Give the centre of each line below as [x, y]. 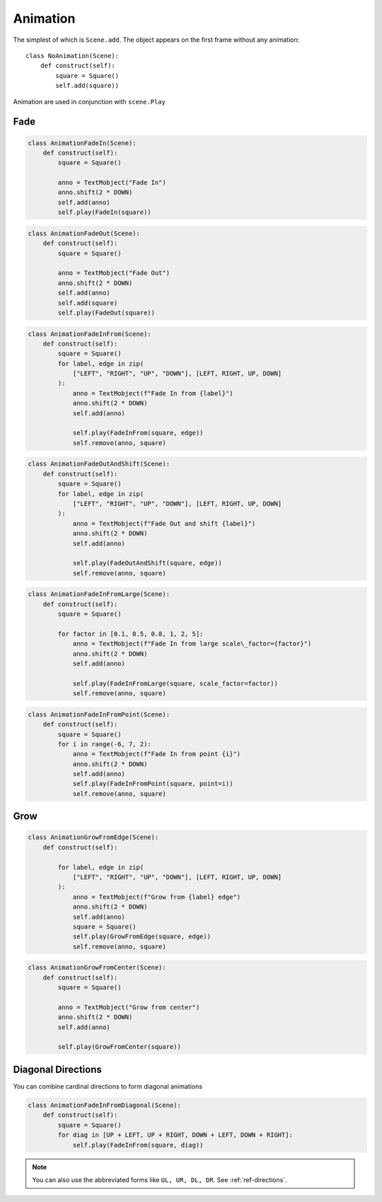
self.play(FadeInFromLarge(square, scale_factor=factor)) [175, 683]
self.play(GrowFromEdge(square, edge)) [142, 937]
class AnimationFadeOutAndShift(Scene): [99, 464]
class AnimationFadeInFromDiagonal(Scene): [105, 1105]
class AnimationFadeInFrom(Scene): [89, 334]
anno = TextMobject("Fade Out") [114, 273]
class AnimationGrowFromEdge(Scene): [93, 837]
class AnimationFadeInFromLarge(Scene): [99, 594]
